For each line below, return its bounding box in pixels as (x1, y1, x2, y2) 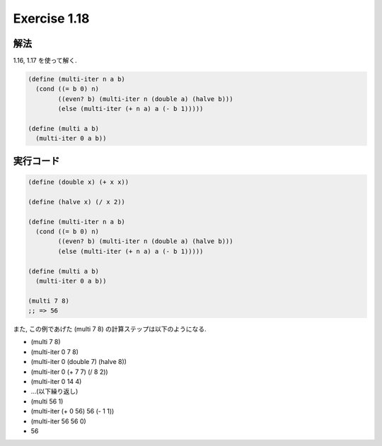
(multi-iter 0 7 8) (30, 347, 79, 356)
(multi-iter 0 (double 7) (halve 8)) (30, 358, 127, 366)
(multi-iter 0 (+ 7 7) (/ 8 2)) (30, 368, 109, 376)
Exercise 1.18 (13, 11, 90, 26)
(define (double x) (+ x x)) (28, 177, 129, 186)
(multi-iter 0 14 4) (30, 377, 82, 385)
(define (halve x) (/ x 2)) (28, 198, 125, 206)
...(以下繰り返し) (30, 387, 79, 396)
